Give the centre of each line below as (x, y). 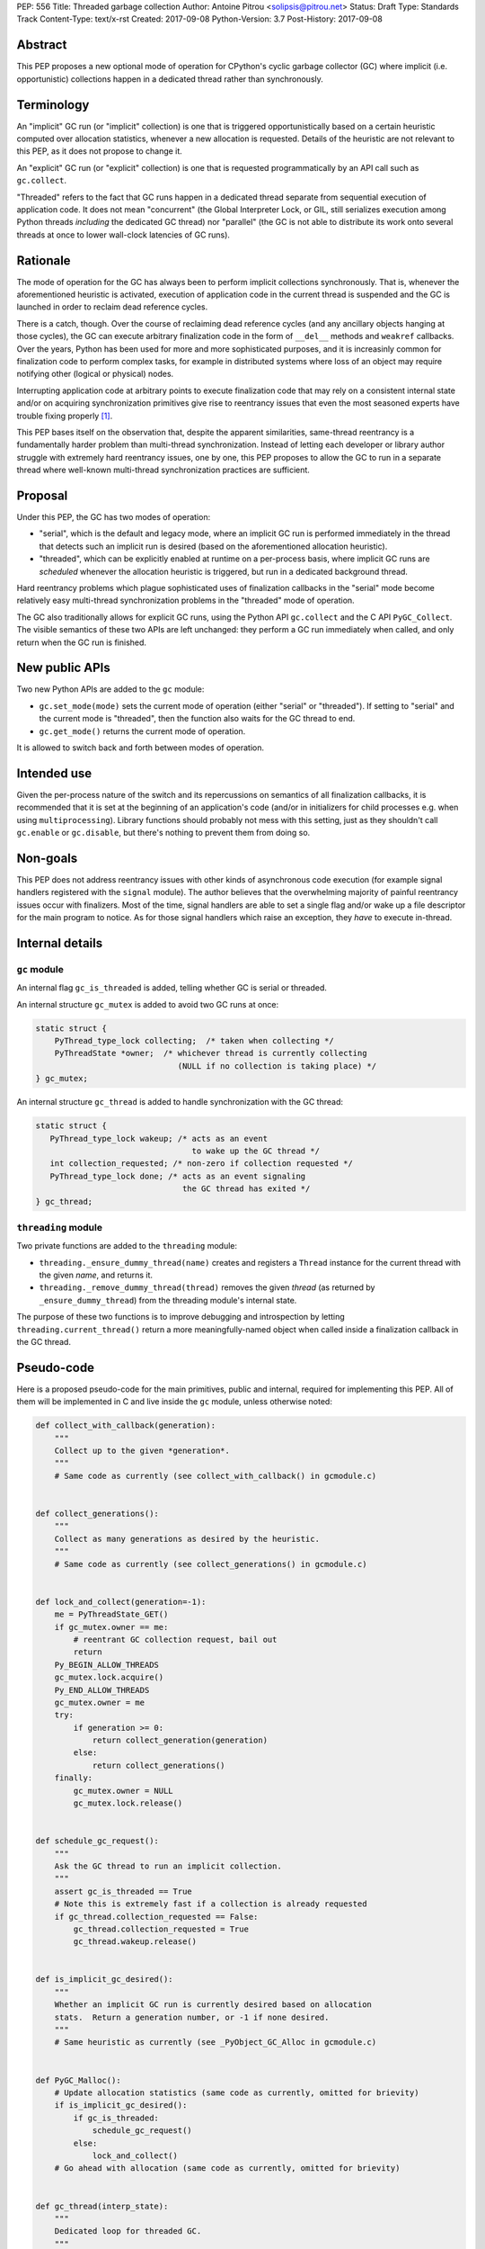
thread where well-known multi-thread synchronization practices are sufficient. (163, 470)
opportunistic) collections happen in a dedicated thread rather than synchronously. (170, 79)
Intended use (54, 773)
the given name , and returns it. (96, 1275)
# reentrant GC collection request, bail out (175, 1639)
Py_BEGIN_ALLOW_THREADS (106, 1665)
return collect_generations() (159, 1765)
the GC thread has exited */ (246, 1189)
